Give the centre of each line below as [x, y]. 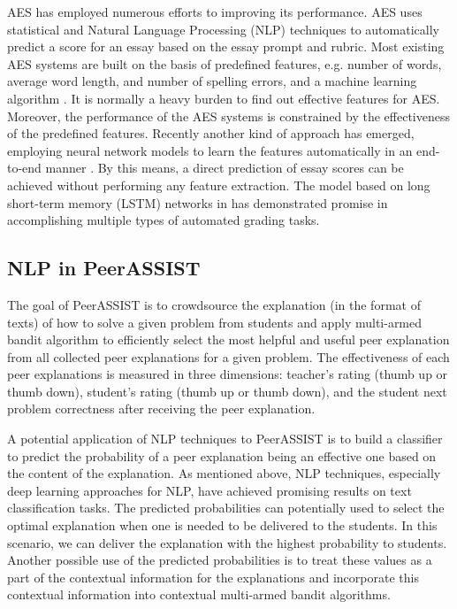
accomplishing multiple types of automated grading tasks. [164, 220]
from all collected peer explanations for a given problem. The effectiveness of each [228, 356]
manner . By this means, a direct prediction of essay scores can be [225, 168]
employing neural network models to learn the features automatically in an [210, 150]
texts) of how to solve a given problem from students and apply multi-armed [215, 322]
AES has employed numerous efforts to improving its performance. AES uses [215, 12]
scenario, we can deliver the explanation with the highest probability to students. [227, 542]
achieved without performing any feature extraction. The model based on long [219, 185]
